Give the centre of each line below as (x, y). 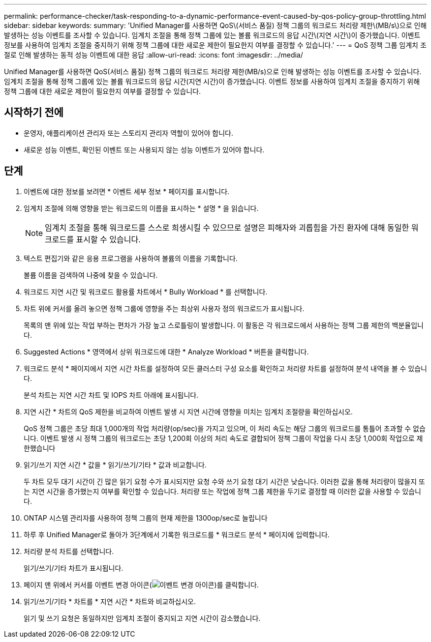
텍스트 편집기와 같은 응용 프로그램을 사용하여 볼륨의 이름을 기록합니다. (131, 258)
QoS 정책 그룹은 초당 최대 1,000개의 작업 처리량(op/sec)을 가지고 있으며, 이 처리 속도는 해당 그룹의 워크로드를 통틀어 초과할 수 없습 (225, 428)
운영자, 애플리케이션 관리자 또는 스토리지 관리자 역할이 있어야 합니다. (128, 133)
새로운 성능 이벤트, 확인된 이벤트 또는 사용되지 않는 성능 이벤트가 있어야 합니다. (144, 149)
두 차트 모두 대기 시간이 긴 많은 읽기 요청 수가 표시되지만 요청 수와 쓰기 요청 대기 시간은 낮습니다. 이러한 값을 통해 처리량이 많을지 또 (224, 481)
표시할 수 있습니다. (108, 239)
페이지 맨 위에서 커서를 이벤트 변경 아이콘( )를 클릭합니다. (141, 584)
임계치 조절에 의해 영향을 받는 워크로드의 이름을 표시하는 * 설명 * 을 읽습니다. (141, 208)
